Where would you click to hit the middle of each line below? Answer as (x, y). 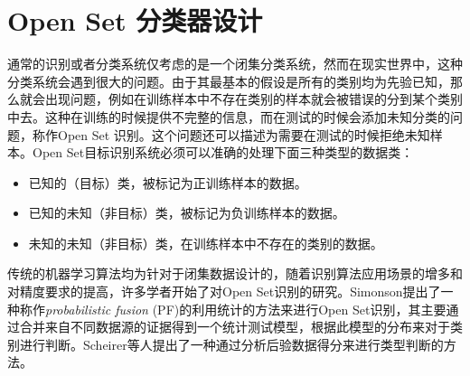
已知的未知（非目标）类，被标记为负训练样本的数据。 (187, 213)
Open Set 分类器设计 (135, 20)
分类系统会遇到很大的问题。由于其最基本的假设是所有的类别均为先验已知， (229, 81)
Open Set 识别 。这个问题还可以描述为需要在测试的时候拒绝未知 (244, 134)
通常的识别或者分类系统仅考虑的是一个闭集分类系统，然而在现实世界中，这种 (235, 64)
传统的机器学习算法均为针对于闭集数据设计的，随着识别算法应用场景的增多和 (235, 273)
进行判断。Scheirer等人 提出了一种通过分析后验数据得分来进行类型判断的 (231, 344)
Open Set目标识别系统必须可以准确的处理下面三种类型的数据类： (223, 152)
